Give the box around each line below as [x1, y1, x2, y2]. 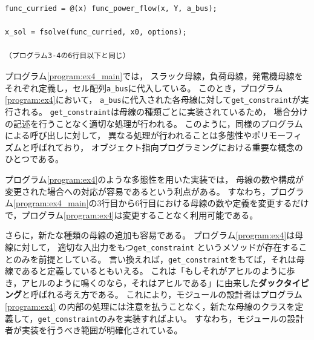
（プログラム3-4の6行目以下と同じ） [5, 51, 130, 60]
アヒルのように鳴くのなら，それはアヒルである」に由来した [21, 276, 259, 289]
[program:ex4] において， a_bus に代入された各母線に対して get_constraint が [5, 93, 301, 106]
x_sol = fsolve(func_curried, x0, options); [5, 28, 187, 37]
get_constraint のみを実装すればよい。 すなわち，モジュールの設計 [38, 312, 304, 324]
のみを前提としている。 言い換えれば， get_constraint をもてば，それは [13, 252, 296, 265]
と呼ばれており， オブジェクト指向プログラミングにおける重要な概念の [22, 140, 303, 153]
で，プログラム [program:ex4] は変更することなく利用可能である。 [5, 208, 258, 221]
